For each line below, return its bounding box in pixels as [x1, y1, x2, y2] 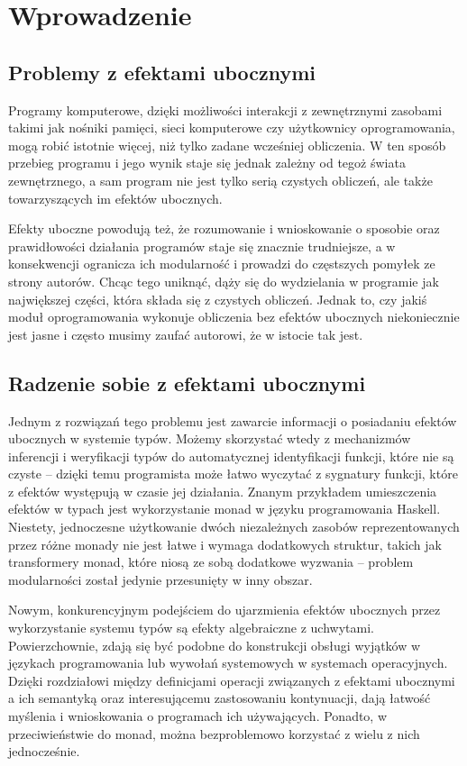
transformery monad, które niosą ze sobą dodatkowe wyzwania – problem [8, 552, 414, 571]
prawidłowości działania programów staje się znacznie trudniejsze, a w [8, 236, 396, 255]
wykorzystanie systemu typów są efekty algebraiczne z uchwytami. [8, 618, 374, 637]
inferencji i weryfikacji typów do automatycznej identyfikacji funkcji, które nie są [8, 446, 454, 465]
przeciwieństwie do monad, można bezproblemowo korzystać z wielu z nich [8, 724, 420, 743]
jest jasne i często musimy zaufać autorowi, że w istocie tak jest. [8, 324, 363, 343]
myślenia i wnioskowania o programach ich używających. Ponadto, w [8, 707, 388, 725]
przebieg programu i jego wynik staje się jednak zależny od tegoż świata [8, 153, 406, 172]
